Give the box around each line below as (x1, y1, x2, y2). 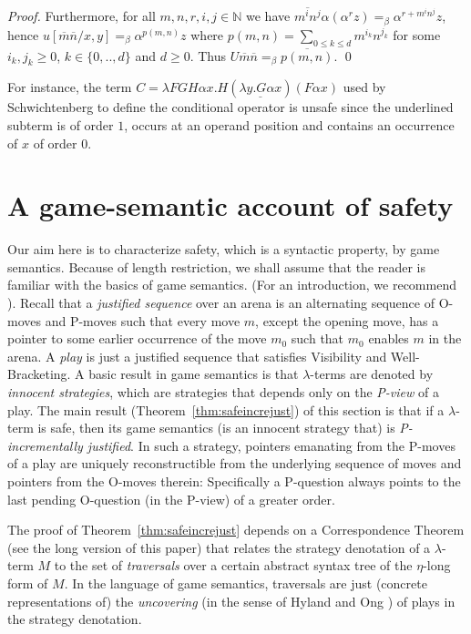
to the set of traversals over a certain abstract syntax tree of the (54, 556, 413, 575)
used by (343, 77, 386, 97)
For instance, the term (7, 77, 132, 97)
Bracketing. (7, 364, 71, 383)
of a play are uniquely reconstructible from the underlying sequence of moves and (7, 454, 462, 473)
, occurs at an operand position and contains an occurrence (124, 115, 455, 134)
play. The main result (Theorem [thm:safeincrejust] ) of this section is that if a (7, 400, 445, 419)
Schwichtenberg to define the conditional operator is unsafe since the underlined (7, 97, 454, 117)
